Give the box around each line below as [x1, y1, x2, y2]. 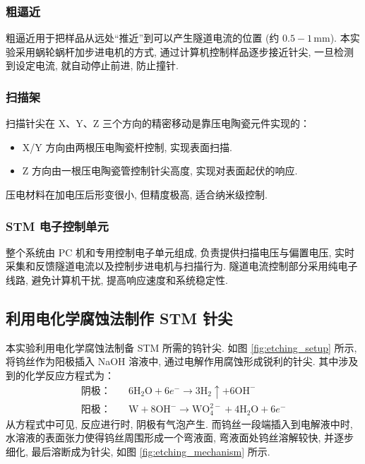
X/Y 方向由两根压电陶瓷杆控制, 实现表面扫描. [22, 139, 232, 154]
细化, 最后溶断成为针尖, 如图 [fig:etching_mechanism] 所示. [6, 444, 270, 458]
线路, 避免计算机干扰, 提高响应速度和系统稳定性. [6, 273, 228, 287]
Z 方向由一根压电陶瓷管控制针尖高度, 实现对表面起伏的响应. [22, 163, 298, 178]
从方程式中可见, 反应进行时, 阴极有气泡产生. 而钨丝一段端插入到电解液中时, [6, 416, 353, 431]
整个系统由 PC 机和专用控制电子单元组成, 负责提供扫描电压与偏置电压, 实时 [6, 244, 355, 259]
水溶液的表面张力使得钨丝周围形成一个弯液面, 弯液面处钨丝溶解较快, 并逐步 [6, 430, 354, 445]
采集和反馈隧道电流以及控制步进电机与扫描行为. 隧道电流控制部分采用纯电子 [6, 258, 358, 273]
